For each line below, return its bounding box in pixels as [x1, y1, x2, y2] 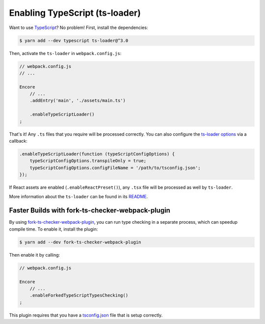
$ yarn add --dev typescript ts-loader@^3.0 [19, 37, 129, 43]
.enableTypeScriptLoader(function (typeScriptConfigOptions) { [19, 151, 175, 157]
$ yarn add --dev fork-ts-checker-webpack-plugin [19, 239, 141, 245]
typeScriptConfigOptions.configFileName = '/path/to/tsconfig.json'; [29, 165, 201, 171]
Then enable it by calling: [9, 252, 60, 258]
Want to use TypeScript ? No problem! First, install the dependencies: [9, 25, 148, 30]
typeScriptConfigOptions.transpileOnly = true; [29, 158, 147, 164]
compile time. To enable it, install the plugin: [9, 226, 98, 232]
